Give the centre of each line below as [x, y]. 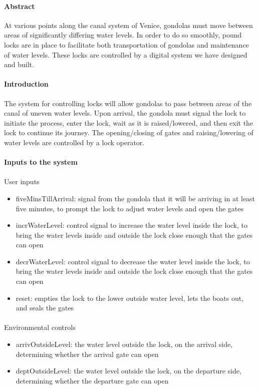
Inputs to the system [41, 162]
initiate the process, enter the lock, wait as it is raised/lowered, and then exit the [129, 122]
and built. [19, 64]
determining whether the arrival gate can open [87, 354]
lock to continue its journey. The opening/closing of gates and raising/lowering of [129, 132]
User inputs [22, 181]
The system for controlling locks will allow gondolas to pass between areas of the [128, 103]
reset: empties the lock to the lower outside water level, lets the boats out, [130, 298]
